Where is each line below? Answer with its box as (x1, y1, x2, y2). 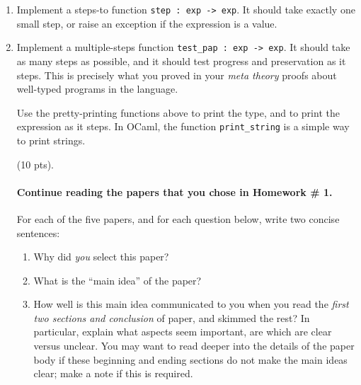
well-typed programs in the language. (16, 81, 178, 96)
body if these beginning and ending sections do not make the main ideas (33, 352, 348, 367)
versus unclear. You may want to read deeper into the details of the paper (33, 338, 355, 353)
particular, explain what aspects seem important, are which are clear (33, 324, 332, 339)
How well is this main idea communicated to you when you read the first (33, 297, 349, 311)
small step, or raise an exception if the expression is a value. (16, 16, 277, 30)
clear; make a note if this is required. (33, 366, 193, 381)
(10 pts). (16, 156, 54, 171)
